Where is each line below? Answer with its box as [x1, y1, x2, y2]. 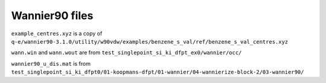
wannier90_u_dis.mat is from [11, 60, 91, 67]
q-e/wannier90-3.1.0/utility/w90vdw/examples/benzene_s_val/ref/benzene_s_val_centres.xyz [11, 38, 289, 45]
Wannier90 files [11, 9, 94, 22]
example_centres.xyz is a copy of [11, 30, 103, 37]
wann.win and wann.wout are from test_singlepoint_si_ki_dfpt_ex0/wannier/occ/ [11, 49, 242, 56]
